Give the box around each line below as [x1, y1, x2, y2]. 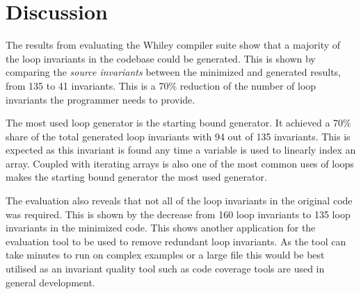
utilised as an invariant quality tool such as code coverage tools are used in [6, 261, 325, 276]
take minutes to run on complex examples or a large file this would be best [6, 247, 325, 262]
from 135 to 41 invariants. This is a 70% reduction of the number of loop [6, 78, 316, 92]
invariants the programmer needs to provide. [6, 92, 195, 106]
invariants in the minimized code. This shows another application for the [6, 220, 316, 235]
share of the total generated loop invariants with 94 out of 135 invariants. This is [6, 129, 351, 143]
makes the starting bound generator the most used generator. [6, 170, 267, 184]
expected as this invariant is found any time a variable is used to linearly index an [6, 142, 356, 157]
